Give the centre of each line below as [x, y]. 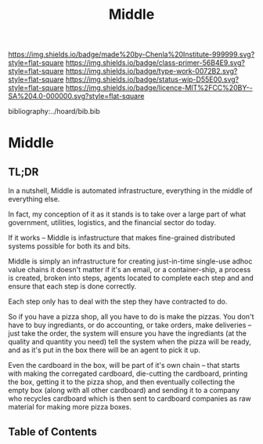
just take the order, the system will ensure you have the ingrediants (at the [127, 333]
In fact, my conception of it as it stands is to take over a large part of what [127, 214]
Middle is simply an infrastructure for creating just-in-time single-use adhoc [130, 261]
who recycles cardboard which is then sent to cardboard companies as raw [130, 399]
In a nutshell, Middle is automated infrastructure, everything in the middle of [130, 191]
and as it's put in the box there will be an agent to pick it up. [104, 350]
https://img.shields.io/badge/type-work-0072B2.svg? [151, 71]
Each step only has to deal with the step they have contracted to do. [118, 302]
